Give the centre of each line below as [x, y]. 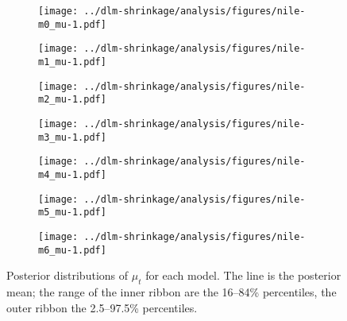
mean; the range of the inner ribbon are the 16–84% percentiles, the [172, 291]
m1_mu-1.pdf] [72, 62]
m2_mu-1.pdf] [72, 100]
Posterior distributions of [67, 275]
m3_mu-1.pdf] [72, 137]
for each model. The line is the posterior [243, 275]
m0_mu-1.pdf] [72, 24]
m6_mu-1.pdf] [72, 250]
